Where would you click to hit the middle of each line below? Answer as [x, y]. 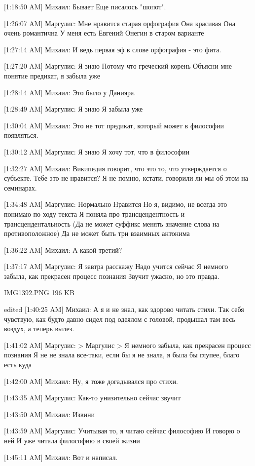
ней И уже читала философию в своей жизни [72, 440]
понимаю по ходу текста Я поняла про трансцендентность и [94, 214]
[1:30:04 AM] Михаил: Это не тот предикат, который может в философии [114, 125]
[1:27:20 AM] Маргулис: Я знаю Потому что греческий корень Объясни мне [118, 66]
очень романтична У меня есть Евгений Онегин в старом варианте [104, 33]
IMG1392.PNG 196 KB [39, 292]
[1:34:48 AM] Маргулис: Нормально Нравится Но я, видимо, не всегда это [116, 204]
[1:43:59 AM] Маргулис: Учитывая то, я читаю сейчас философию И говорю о [122, 431]
